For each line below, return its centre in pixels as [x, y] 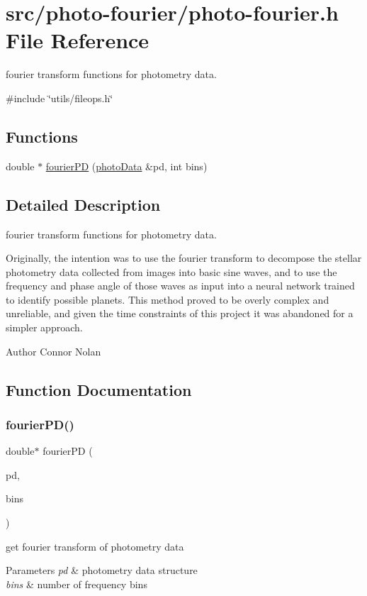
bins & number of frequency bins [77, 584]
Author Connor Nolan [53, 351]
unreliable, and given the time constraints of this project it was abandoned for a [180, 313]
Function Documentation [99, 389]
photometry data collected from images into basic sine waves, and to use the [171, 271]
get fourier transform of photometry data [95, 546]
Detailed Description [83, 204]
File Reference [78, 40]
